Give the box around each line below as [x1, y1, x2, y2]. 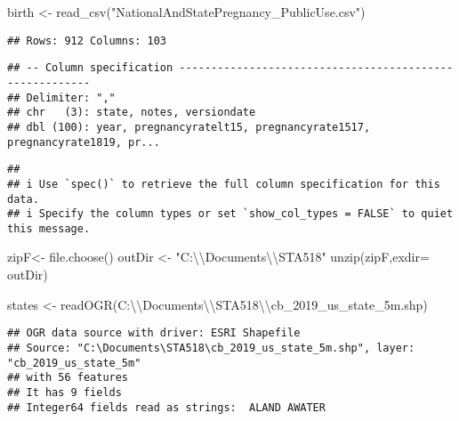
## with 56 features [7, 371, 129, 385]
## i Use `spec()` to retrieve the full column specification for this [7, 177, 440, 190]
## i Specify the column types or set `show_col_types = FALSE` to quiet [7, 207, 454, 221]
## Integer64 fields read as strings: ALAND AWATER [7, 401, 326, 414]
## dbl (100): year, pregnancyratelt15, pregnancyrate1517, [7, 120, 371, 134]
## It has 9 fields [7, 385, 122, 399]
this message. [7, 222, 91, 235]
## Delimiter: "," [7, 91, 116, 104]
